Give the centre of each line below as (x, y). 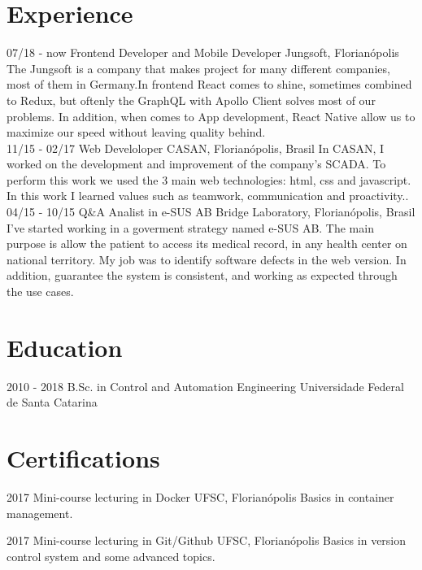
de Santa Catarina (52, 402)
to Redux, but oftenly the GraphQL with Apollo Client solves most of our (191, 100)
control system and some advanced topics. (111, 556)
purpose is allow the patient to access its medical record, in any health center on (207, 244)
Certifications (83, 458)
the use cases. (40, 292)
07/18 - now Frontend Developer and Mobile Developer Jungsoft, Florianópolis (203, 52)
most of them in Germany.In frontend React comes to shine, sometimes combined (209, 84)
